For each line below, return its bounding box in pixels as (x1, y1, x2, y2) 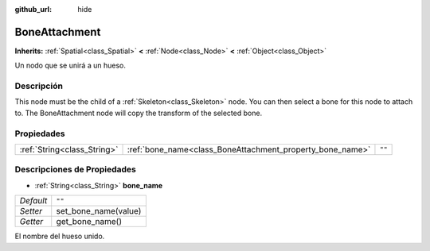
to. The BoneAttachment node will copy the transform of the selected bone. (14, 108, 263, 118)
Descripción (14, 80, 64, 91)
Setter (19, 206, 43, 217)
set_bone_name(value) (56, 206, 142, 217)
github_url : (14, 5, 52, 14)
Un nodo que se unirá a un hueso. (14, 60, 127, 71)
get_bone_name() (56, 216, 123, 227)
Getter (19, 216, 44, 227)
